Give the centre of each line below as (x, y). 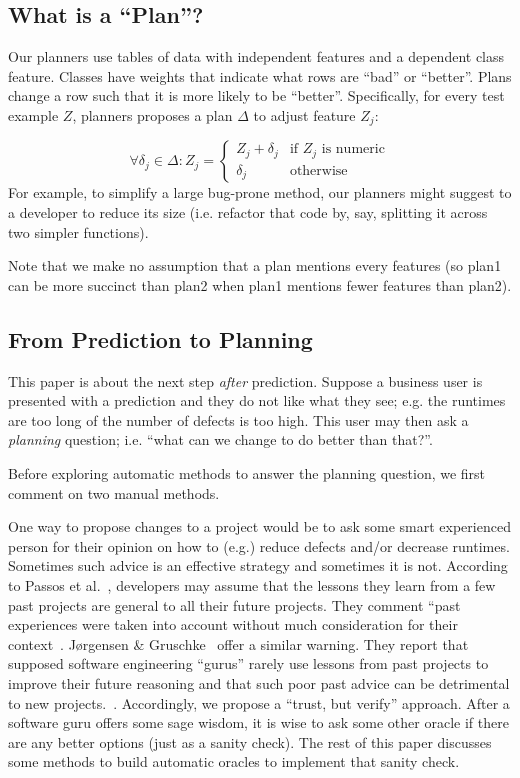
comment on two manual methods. (114, 492)
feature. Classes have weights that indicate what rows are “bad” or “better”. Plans (260, 75)
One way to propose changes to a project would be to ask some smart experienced (259, 526)
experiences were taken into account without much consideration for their (233, 624)
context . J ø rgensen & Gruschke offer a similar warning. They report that (238, 643)
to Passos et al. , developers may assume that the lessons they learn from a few (252, 584)
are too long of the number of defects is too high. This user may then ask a (238, 419)
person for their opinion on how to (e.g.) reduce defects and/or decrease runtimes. (259, 545)
